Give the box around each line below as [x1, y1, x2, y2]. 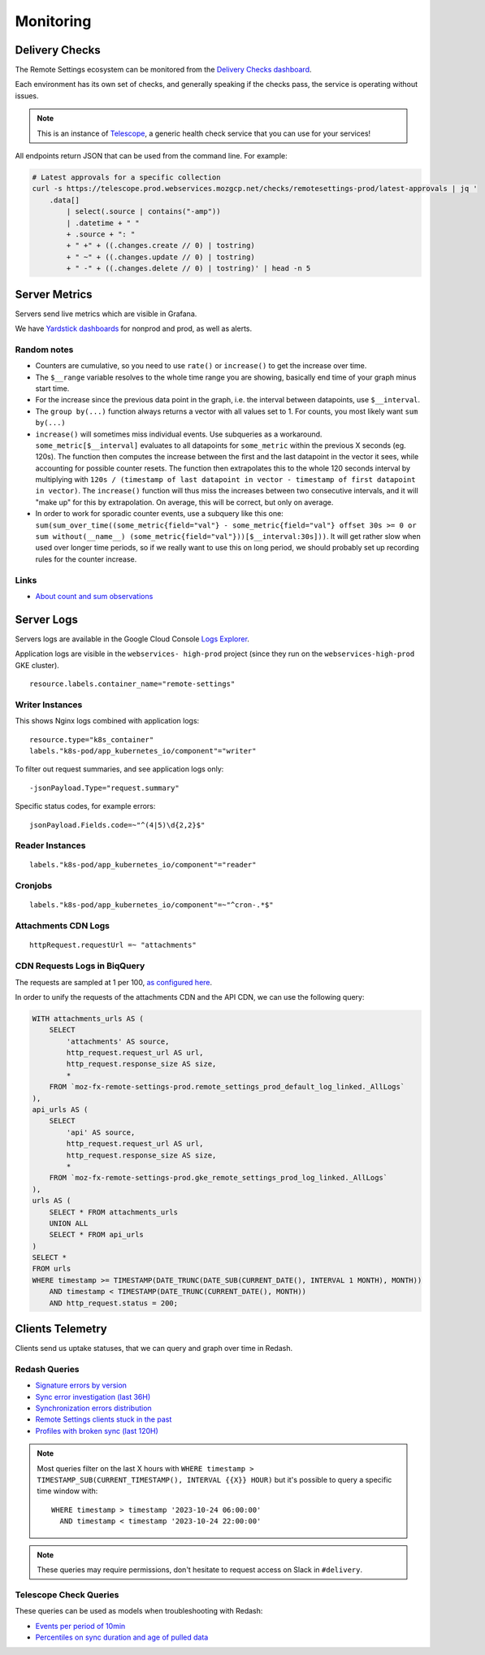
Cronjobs [15, 880, 53, 892]
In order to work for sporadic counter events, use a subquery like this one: [35, 509, 284, 519]
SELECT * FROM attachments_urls [49, 1207, 179, 1217]
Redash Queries [15, 1363, 80, 1375]
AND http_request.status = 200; [49, 1298, 179, 1308]
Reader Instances [15, 840, 86, 851]
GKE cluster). [15, 660, 60, 670]
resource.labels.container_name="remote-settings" [29, 680, 236, 688]
